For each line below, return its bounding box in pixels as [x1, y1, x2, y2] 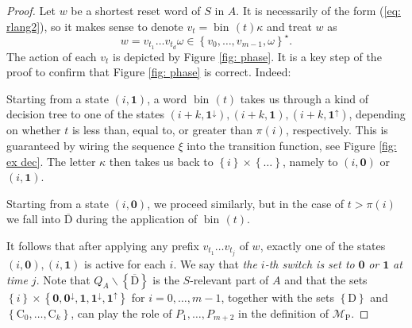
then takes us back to [109, 152, 214, 169]
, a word [147, 90, 187, 106]
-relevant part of [190, 271, 269, 287]
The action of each [6, 48, 97, 64]
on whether [6, 122, 61, 138]
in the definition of [238, 304, 329, 321]
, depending [348, 106, 406, 122]
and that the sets [284, 271, 368, 287]
